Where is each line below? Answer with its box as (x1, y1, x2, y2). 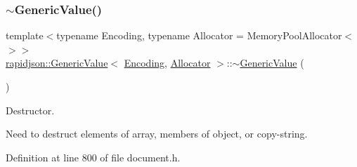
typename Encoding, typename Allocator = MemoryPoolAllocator (56, 28, 342, 43)
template (6, 28, 44, 43)
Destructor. (6, 102, 55, 117)
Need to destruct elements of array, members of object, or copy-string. (6, 126, 308, 141)
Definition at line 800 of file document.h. (6, 149, 181, 164)
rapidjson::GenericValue (6, 55, 108, 70)
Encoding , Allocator (124, 55, 211, 70)
